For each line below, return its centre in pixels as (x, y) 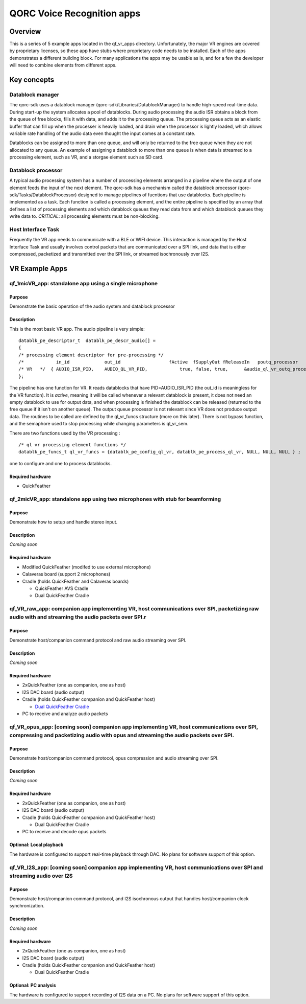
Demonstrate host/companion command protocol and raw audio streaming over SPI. (98, 640)
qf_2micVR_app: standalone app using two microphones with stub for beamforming (115, 499)
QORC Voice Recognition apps (75, 13)
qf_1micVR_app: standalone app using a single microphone (84, 283)
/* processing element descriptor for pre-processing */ (91, 355)
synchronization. (27, 906)
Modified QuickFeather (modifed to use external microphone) (87, 567)
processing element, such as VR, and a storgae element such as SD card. (86, 157)
